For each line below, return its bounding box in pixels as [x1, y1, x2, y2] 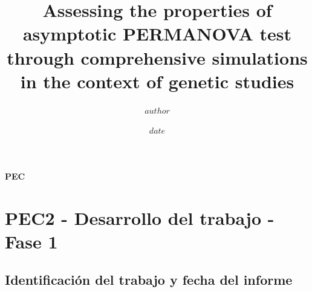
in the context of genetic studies [20, 68, 294, 93]
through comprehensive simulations [7, 45, 308, 70]
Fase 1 [5, 229, 58, 253]
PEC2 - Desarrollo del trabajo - [5, 205, 275, 230]
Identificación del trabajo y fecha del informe [5, 270, 293, 289]
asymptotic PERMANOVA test [22, 21, 292, 46]
